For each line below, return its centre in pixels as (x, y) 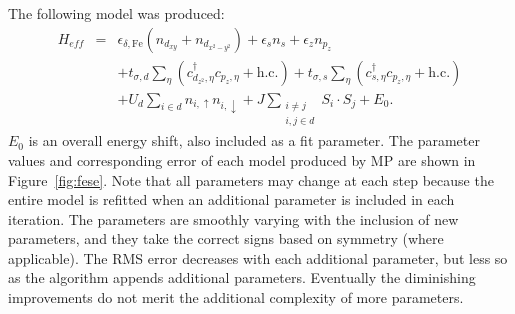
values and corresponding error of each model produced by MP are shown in (242, 159)
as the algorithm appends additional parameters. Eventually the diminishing (242, 277)
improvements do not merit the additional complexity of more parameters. (236, 297)
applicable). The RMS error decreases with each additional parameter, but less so (258, 257)
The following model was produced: (116, 13)
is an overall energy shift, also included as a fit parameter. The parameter (254, 140)
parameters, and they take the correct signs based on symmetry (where (226, 238)
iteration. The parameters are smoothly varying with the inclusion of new (233, 218)
